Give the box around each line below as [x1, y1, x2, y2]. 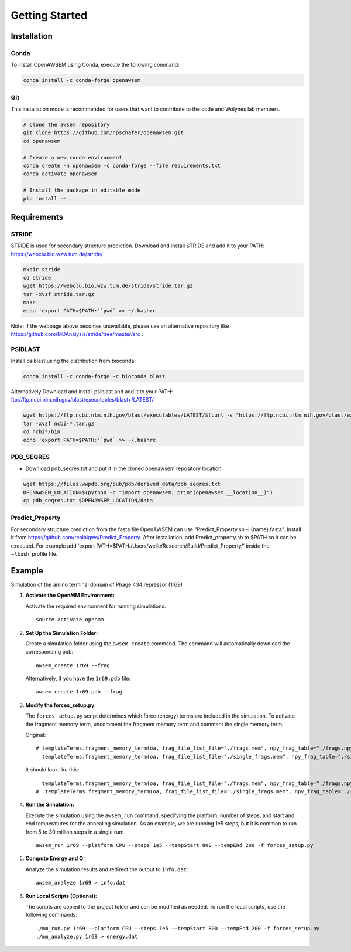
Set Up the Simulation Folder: [25, 629, 98, 636]
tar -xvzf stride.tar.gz [23, 291, 95, 297]
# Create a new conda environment [23, 154, 122, 161]
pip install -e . [23, 195, 73, 202]
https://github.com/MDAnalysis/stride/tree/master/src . [11, 330, 143, 337]
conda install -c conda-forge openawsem [23, 77, 140, 84]
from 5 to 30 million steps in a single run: [25, 828, 124, 835]
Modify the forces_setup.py [25, 701, 95, 709]
